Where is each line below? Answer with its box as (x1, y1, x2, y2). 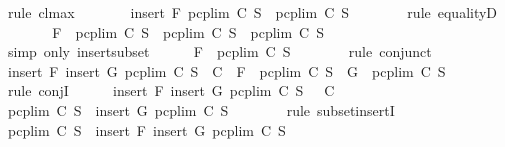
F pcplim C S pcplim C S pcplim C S (52, 21, 325, 42)
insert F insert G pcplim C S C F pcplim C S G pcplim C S (7, 60, 446, 81)
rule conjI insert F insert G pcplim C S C (7, 80, 335, 101)
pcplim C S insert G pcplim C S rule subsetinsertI (7, 99, 395, 120)
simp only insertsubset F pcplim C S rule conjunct (7, 41, 432, 62)
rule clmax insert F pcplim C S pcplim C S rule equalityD (7, 2, 498, 22)
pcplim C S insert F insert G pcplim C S (7, 119, 286, 140)
